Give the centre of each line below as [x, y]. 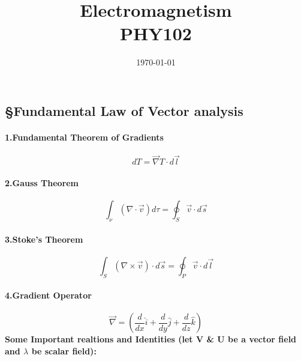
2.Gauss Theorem [42, 182]
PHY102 [156, 33]
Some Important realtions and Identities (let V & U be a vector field [151, 339]
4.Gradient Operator [48, 295]
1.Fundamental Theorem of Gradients [84, 137]
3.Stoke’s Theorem [44, 239]
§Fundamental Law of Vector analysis [124, 110]
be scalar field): [64, 350]
